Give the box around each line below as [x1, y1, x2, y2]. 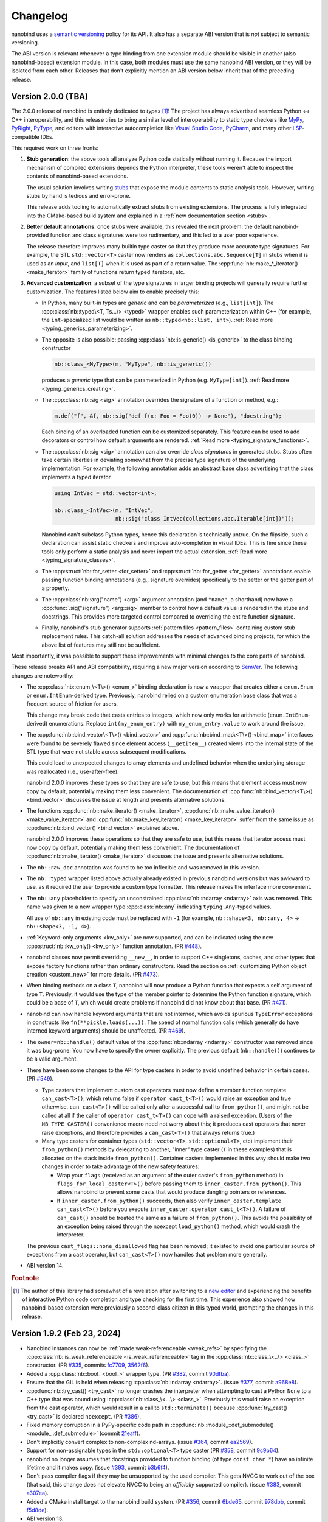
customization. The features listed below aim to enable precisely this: [26, 288, 200, 295]
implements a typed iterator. [41, 473, 112, 480]
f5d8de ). [26, 1507, 49, 1513]
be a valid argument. [26, 1055, 78, 1062]
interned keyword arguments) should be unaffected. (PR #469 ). [26, 1027, 185, 1034]
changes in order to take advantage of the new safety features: [41, 1163, 200, 1170]
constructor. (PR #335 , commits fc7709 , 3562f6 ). [26, 1361, 150, 1369]
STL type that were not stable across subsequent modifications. [26, 748, 186, 755]
